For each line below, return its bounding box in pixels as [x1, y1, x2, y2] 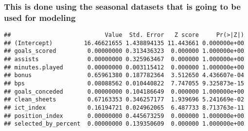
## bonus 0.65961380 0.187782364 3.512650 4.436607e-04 [4, 72, 244, 79]
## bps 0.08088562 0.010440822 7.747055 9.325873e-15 [4, 80, 244, 87]
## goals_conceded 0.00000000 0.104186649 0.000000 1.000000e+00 [4, 88, 244, 95]
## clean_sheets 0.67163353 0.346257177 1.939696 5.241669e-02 [4, 96, 244, 103]
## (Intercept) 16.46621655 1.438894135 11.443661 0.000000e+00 [4, 39, 244, 47]
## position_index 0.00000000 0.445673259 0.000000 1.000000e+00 [4, 112, 244, 119]
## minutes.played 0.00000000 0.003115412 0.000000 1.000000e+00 [4, 64, 244, 71]
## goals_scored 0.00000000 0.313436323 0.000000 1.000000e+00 [4, 48, 244, 55]
